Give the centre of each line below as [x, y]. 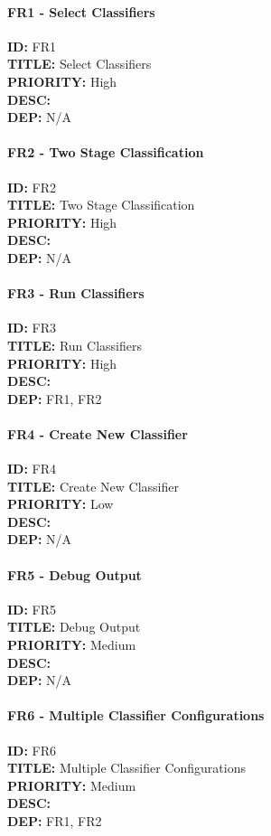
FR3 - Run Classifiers [76, 293]
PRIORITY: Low [61, 504]
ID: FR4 [32, 469]
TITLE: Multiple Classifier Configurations [126, 768]
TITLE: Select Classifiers [79, 64]
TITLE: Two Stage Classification [101, 205]
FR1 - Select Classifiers [81, 11]
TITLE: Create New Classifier [93, 486]
